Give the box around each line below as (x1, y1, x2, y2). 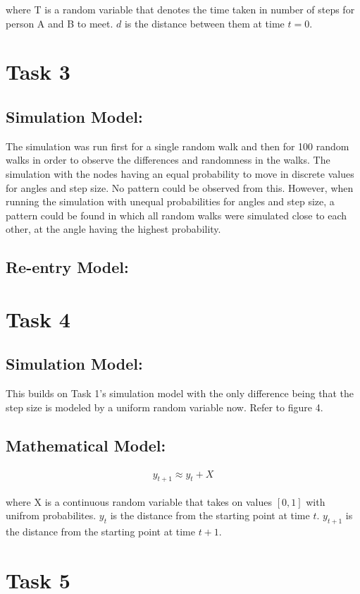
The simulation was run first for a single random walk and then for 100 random (6, 138, 349, 153)
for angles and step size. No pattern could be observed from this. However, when (6, 180, 354, 195)
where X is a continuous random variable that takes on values (6, 494, 273, 509)
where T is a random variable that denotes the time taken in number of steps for (6, 2, 355, 16)
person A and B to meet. (6, 16, 113, 30)
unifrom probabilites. (6, 508, 97, 523)
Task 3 (6, 57, 70, 86)
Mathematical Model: (6, 434, 166, 456)
